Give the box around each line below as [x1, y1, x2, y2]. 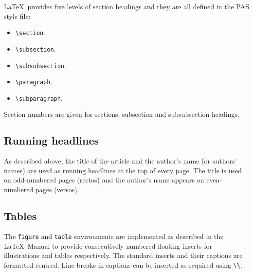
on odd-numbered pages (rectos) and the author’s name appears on [4, 175, 204, 185]
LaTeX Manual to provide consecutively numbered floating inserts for [4, 240, 212, 251]
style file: [4, 11, 31, 21]
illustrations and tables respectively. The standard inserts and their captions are [4, 250, 243, 260]
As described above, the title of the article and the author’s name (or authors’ [4, 156, 237, 166]
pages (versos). [35, 184, 79, 195]
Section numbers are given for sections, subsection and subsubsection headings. [4, 109, 239, 119]
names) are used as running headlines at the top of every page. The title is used [4, 165, 242, 175]
